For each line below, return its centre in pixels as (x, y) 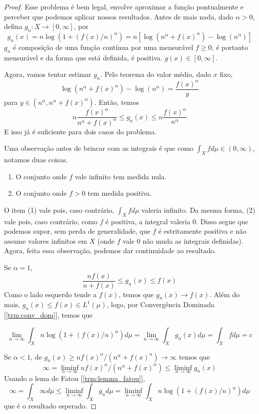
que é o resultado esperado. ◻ (50, 406)
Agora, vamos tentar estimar (48, 74)
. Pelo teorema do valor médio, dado (155, 74)
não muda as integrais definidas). (193, 240)
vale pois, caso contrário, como (51, 221)
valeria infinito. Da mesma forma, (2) (198, 209)
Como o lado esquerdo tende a (50, 294)
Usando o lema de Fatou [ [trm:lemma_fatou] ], (75, 378)
